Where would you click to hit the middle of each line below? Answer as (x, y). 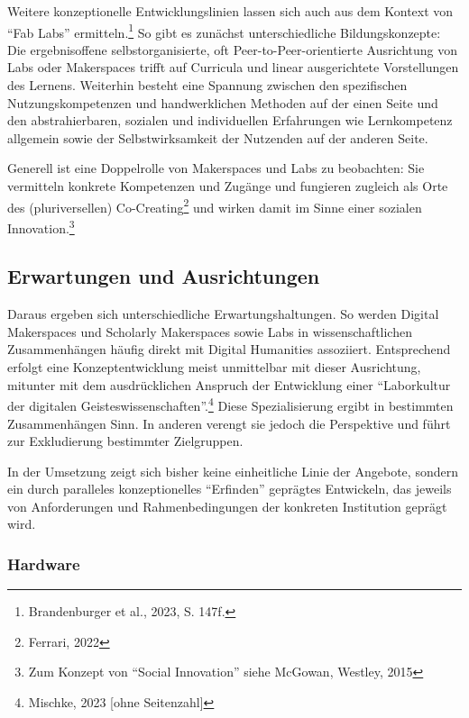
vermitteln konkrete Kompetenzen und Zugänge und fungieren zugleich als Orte (228, 186)
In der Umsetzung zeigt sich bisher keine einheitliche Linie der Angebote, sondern (233, 471)
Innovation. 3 (41, 226)
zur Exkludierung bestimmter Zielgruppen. (125, 441)
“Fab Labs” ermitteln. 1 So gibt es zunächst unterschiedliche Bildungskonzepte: (224, 31)
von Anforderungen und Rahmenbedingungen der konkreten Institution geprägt (227, 506)
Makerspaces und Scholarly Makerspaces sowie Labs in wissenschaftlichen (210, 331)
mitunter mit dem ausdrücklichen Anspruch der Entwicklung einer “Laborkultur (229, 384)
